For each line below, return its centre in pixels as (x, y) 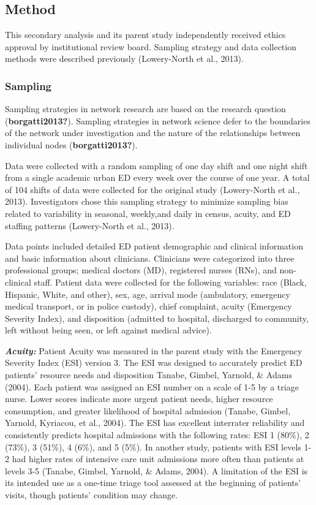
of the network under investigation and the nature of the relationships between (153, 133)
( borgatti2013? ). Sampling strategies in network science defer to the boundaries (158, 120)
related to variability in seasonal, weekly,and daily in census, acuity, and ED (148, 213)
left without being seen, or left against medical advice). (108, 330)
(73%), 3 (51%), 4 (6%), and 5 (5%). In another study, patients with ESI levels (153, 446)
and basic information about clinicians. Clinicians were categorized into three (150, 258)
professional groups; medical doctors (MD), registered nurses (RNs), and (141, 270)
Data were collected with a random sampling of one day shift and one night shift (156, 165)
